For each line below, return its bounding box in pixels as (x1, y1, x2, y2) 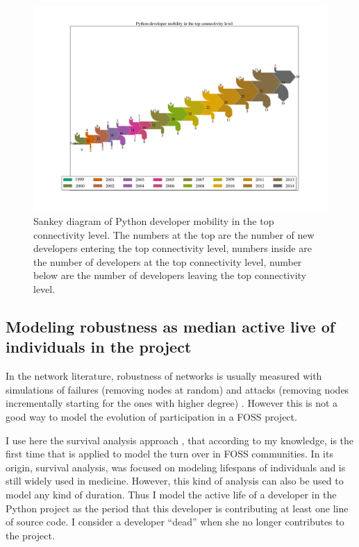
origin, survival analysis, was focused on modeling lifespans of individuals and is (6, 460, 346, 474)
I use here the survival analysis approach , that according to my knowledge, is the (6, 432, 354, 447)
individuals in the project (6, 336, 192, 357)
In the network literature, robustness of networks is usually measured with (6, 369, 322, 383)
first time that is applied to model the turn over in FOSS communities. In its (6, 446, 333, 461)
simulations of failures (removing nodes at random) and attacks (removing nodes (6, 382, 349, 396)
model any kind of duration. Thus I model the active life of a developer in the (6, 487, 337, 501)
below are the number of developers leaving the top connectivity (33, 268, 306, 283)
